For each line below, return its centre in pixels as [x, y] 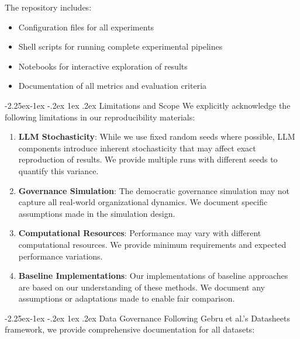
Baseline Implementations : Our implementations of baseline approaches [153, 276]
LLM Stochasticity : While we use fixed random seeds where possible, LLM [157, 136]
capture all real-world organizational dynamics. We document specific [143, 202]
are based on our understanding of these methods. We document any [142, 287]
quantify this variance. [58, 170]
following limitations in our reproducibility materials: [100, 117]
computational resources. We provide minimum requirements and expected [152, 244]
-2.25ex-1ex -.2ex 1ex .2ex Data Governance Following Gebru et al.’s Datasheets [147, 318]
